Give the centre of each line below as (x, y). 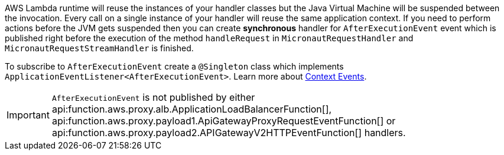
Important (28, 115)
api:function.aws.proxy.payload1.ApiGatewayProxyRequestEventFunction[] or (224, 121)
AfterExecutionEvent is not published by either (153, 97)
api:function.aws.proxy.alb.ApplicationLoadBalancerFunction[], (192, 109)
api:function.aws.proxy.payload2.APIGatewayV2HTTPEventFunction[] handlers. (229, 133)
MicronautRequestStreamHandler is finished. (99, 48)
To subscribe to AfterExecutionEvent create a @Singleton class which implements (174, 66)
